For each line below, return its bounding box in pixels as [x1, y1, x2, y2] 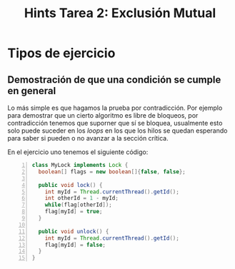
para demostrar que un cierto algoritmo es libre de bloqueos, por [7, 111, 199, 119]
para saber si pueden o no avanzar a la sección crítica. [7, 134, 169, 142]
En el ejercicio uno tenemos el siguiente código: [7, 148, 149, 156]
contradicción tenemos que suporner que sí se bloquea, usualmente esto [7, 119, 223, 127]
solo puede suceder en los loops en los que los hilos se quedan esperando [7, 126, 228, 135]
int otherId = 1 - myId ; [44, 195, 119, 202]
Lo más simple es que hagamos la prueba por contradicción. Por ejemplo [7, 103, 223, 112]
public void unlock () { [38, 228, 109, 235]
